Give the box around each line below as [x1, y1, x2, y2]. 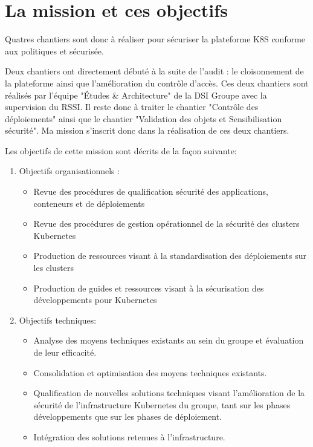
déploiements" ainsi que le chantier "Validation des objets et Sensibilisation [5, 112, 282, 125]
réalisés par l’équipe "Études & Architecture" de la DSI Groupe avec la [5, 88, 267, 101]
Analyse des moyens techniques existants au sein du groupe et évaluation [33, 334, 304, 347]
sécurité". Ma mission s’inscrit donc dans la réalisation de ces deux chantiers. [5, 124, 289, 137]
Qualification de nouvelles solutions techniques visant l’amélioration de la [33, 387, 305, 399]
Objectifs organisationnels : [19, 165, 120, 177]
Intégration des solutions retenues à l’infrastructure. [33, 430, 225, 443]
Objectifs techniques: [19, 313, 97, 326]
